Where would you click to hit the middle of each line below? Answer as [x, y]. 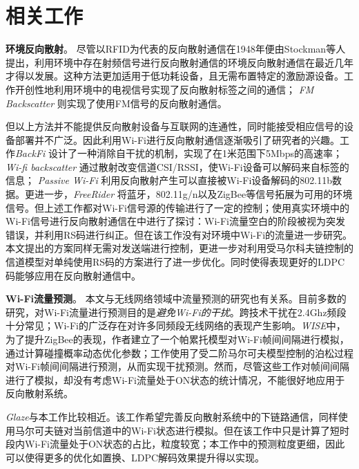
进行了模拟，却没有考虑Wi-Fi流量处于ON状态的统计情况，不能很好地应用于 [175, 379]
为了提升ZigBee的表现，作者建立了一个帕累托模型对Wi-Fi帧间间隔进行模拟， [177, 339]
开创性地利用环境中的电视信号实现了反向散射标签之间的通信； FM [165, 89]
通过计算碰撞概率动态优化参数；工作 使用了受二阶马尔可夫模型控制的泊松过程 [179, 352]
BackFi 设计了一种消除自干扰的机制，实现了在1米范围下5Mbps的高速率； [179, 153]
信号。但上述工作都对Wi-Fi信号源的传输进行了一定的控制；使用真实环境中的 [177, 207]
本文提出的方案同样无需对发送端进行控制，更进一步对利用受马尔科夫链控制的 [179, 248]
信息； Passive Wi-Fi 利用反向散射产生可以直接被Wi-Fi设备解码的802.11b [169, 180]
